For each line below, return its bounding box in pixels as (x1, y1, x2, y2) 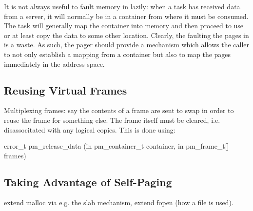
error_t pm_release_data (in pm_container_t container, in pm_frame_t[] (4, 141, 229, 151)
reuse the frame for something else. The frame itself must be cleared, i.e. (4, 115, 220, 125)
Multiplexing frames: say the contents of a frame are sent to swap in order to (4, 105, 234, 115)
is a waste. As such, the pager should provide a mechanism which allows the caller (4, 39, 250, 50)
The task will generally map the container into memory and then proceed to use (4, 20, 244, 31)
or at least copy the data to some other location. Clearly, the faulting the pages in (4, 30, 249, 40)
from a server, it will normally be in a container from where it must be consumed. (4, 11, 249, 21)
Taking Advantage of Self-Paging (4, 174, 172, 189)
